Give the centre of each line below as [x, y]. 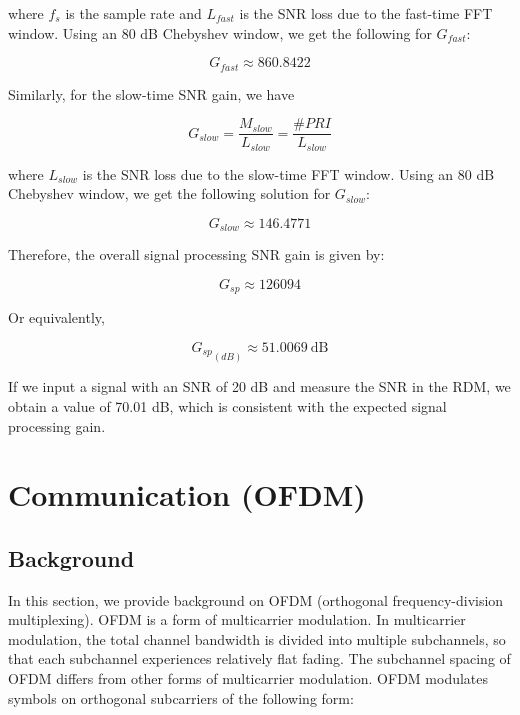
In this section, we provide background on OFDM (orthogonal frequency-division [256, 599]
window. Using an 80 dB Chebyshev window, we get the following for [220, 32]
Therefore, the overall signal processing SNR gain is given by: [196, 254]
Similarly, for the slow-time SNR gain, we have [151, 93]
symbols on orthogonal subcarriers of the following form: [181, 697]
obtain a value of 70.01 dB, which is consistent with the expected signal [227, 405]
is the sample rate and [133, 13]
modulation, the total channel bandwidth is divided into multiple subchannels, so [257, 638]
